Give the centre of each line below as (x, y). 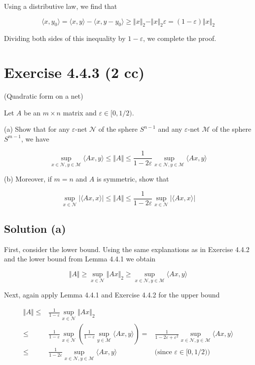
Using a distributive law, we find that (61, 6)
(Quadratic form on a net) (44, 96)
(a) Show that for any (37, 129)
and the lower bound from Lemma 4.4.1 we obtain (80, 259)
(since (163, 352)
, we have (35, 138)
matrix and (80, 112)
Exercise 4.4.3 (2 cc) (74, 72)
